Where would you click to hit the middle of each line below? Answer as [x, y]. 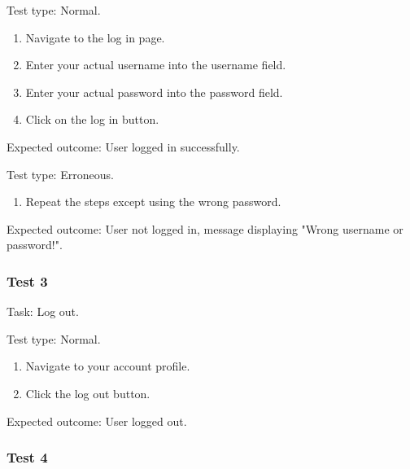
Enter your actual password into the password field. [154, 92]
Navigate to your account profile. [108, 366]
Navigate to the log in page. [95, 37]
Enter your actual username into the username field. [156, 65]
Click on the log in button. [92, 119]
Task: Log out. [43, 311]
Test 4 [27, 457]
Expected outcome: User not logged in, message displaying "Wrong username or [205, 228]
